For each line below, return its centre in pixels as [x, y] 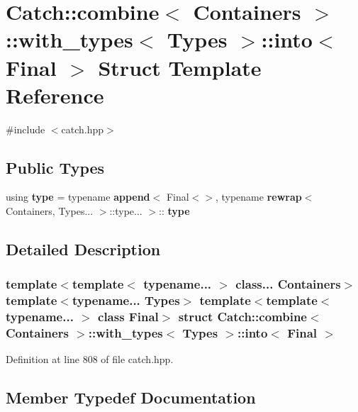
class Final [128, 317]
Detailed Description [83, 249]
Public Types [55, 167]
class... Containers [288, 284]
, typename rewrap [258, 197]
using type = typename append [78, 197]
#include [26, 129]
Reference [55, 95]
